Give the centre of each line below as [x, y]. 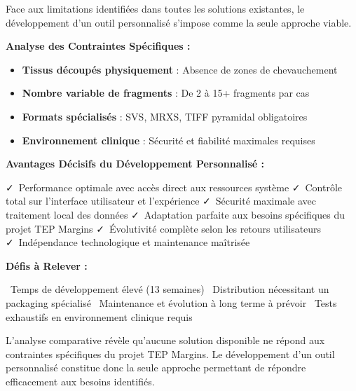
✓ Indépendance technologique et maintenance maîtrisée [128, 242]
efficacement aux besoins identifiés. [80, 381]
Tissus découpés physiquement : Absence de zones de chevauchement [180, 69]
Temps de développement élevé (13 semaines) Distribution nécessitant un [170, 289]
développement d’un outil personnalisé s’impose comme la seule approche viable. [179, 22]
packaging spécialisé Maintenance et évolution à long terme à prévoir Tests [171, 302]
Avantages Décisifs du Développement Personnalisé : [135, 164]
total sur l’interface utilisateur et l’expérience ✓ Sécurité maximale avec [161, 201]
